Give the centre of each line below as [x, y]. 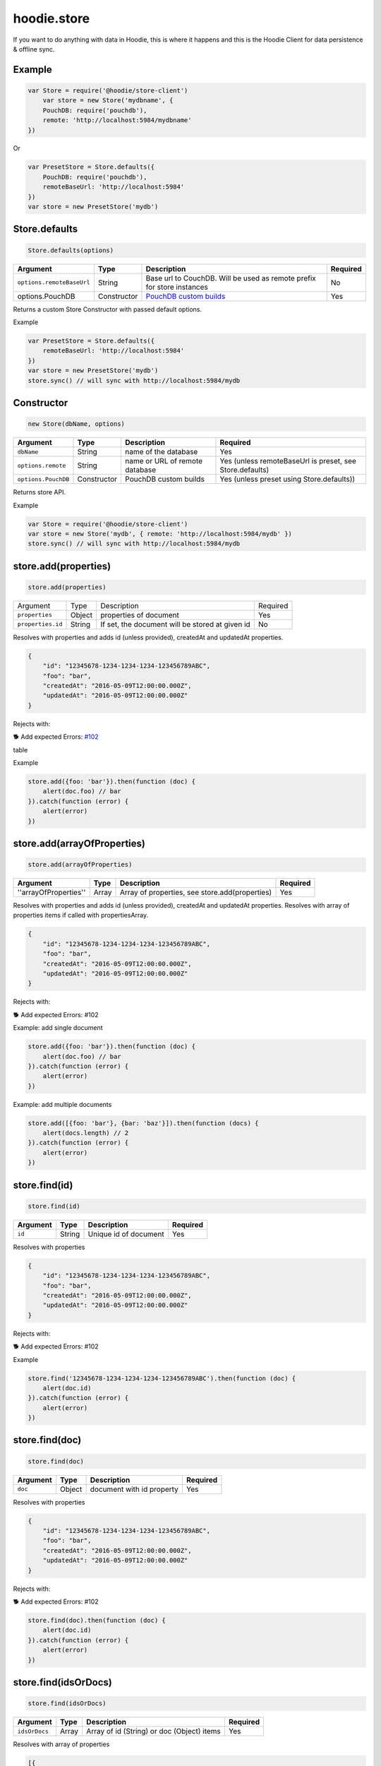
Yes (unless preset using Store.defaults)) [288, 479]
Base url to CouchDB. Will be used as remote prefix [231, 278]
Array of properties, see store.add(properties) [196, 892]
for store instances [177, 287]
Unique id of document [126, 1234]
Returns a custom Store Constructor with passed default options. [108, 309]
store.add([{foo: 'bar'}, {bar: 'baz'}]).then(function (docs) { [143, 1123]
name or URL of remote [164, 461]
